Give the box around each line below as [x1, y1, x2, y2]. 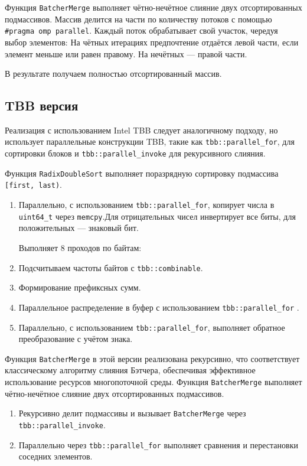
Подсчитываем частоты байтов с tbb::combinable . [18, 261, 203, 273]
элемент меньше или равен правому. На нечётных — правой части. [5, 47, 247, 60]
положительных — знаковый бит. [18, 221, 139, 234]
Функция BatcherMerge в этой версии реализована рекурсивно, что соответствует [5, 352, 300, 364]
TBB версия [5, 96, 79, 115]
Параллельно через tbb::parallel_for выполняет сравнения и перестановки [18, 438, 298, 451]
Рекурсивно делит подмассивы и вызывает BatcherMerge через [18, 407, 246, 419]
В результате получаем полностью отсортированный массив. [5, 67, 222, 80]
